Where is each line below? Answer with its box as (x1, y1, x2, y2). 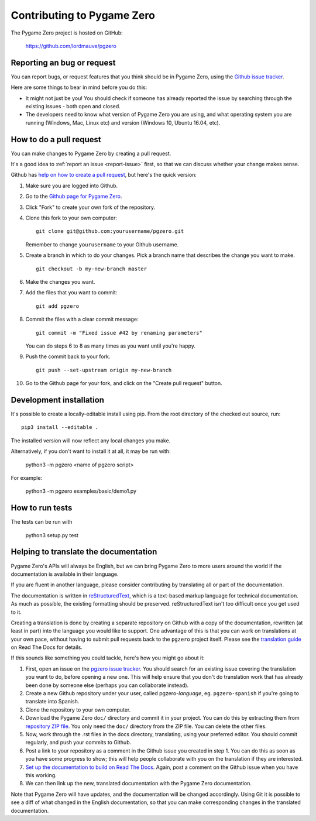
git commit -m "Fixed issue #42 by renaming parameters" (36, 329, 203, 336)
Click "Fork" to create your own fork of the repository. (25, 204, 155, 211)
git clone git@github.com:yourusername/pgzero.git (36, 228, 184, 235)
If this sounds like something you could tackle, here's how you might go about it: (11, 654, 205, 661)
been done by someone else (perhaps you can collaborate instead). (25, 682, 189, 689)
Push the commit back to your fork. (25, 353, 111, 360)
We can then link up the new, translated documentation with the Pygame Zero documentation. (25, 780, 252, 787)
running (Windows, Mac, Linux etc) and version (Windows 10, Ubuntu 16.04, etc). (25, 119, 221, 126)
